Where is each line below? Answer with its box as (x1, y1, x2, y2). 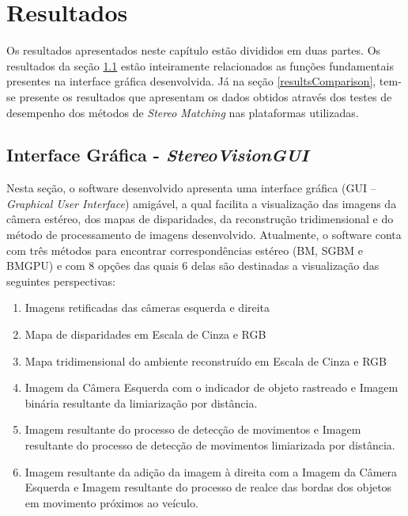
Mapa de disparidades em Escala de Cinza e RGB (25, 326, 266, 343)
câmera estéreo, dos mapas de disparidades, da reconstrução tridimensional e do (6, 211, 394, 227)
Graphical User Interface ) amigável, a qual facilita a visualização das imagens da (6, 195, 397, 211)
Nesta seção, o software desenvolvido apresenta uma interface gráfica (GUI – (6, 180, 376, 196)
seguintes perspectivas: (6, 272, 115, 289)
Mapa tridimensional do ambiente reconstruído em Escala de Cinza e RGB (25, 352, 387, 369)
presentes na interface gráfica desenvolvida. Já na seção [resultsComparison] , (6, 73, 376, 89)
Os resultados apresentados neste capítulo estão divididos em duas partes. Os (6, 42, 381, 59)
